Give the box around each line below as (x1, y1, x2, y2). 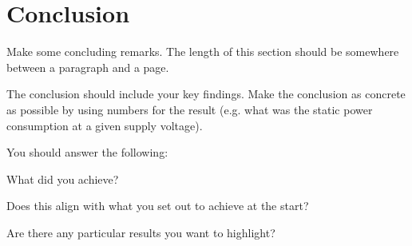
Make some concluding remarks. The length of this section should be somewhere (6, 43, 399, 60)
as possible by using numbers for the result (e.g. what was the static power (6, 101, 373, 117)
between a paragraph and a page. (6, 58, 169, 75)
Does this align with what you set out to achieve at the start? (6, 197, 309, 214)
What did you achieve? (6, 170, 119, 187)
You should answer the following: (6, 144, 168, 161)
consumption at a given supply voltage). (6, 117, 203, 133)
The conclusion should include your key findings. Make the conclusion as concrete (6, 85, 406, 102)
